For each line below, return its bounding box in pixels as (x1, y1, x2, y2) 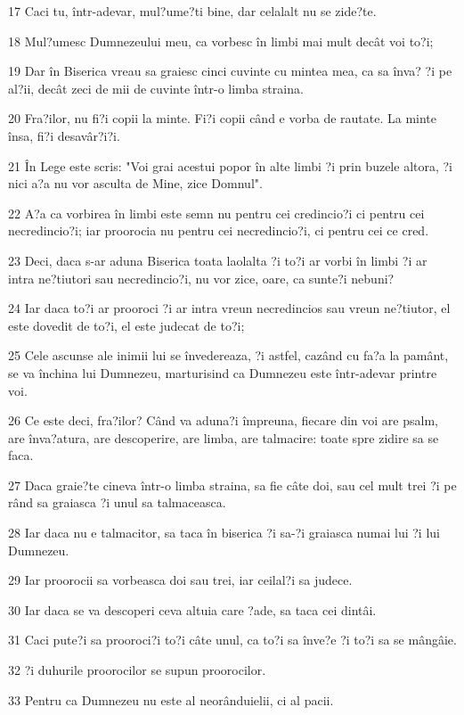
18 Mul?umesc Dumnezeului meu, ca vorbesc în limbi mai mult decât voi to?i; (8, 31, 434, 50)
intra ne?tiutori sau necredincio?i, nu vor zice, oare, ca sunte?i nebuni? (8, 268, 395, 287)
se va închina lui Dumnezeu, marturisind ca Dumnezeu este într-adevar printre (8, 363, 437, 382)
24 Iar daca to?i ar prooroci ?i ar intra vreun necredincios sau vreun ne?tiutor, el (8, 299, 451, 317)
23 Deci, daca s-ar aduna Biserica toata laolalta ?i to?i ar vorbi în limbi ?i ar (8, 251, 427, 269)
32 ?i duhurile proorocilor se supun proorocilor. (8, 661, 266, 679)
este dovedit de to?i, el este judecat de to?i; (8, 316, 245, 334)
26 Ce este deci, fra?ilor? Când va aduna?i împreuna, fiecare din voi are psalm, (8, 411, 438, 430)
